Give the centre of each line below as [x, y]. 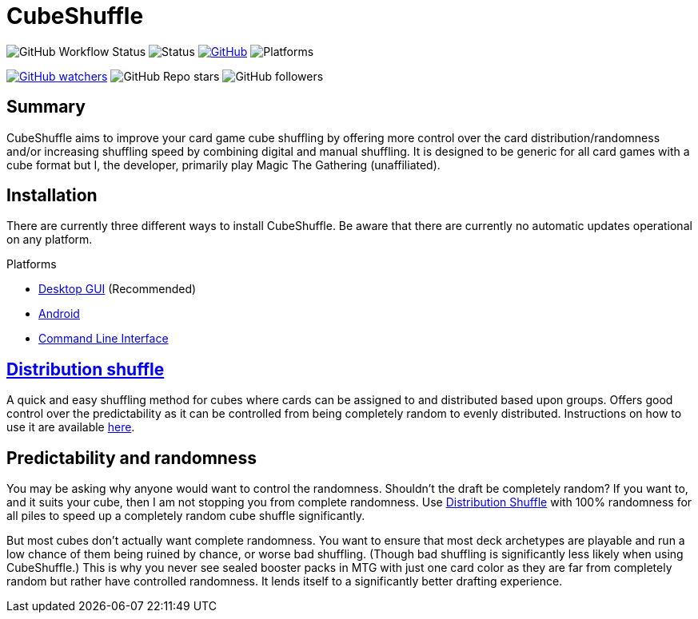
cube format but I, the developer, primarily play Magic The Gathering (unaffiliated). [223, 165]
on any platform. [50, 240]
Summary [46, 107]
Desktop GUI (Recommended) [118, 289]
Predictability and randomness [132, 458]
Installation [52, 196]
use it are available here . [71, 427]
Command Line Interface [104, 339]
